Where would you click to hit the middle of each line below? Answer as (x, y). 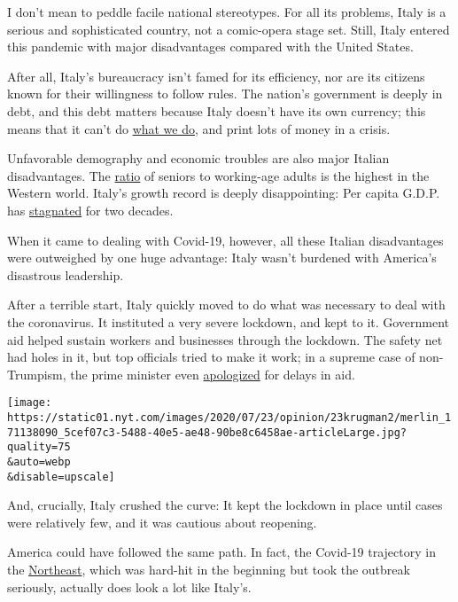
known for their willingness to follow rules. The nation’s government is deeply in (225, 94)
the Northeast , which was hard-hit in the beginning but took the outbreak (209, 569)
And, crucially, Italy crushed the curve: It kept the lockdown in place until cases (225, 505)
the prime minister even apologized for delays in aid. (213, 374)
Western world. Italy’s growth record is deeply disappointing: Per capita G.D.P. (224, 193)
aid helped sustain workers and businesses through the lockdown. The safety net (225, 339)
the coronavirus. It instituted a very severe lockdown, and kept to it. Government (229, 321)
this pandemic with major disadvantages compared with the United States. (210, 47)
